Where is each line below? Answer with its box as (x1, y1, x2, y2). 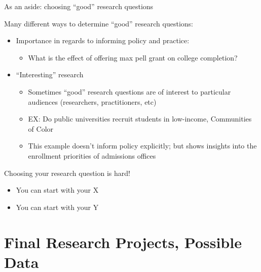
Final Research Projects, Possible (4, 231, 242, 252)
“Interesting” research (16, 69, 84, 80)
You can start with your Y (16, 201, 99, 212)
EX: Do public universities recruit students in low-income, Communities (28, 113, 252, 124)
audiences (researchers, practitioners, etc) (28, 96, 157, 107)
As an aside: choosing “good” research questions (4, 1, 154, 11)
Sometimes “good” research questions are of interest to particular (28, 86, 231, 97)
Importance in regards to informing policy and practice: (16, 35, 190, 46)
